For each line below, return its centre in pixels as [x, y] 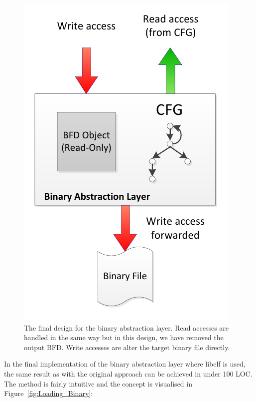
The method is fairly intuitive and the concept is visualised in [98, 383]
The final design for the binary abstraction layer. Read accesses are [127, 327]
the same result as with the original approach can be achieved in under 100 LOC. [128, 373]
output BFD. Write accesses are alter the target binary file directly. [127, 347]
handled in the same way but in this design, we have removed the [124, 337]
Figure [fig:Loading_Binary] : [49, 393]
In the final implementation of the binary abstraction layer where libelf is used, [125, 364]
